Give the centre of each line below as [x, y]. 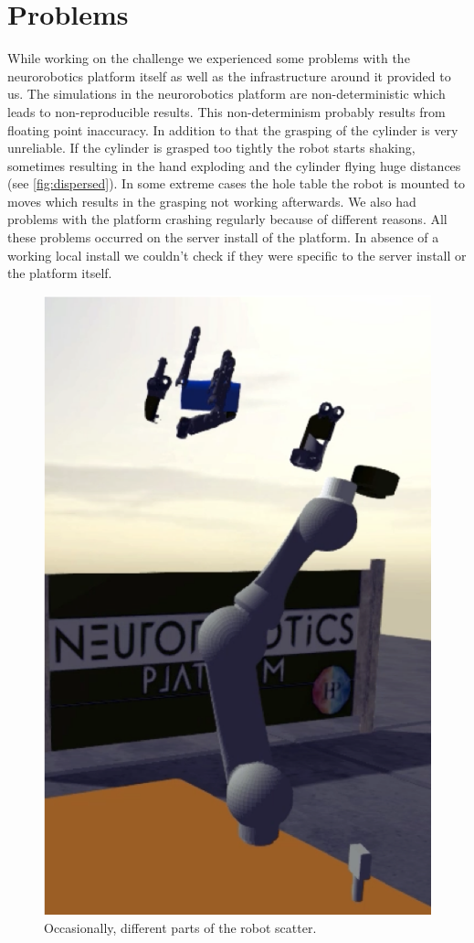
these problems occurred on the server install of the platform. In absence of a [223, 237]
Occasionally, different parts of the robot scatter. [180, 927]
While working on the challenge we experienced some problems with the [209, 58]
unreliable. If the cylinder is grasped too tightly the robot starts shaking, [211, 148]
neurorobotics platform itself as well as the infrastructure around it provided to [229, 75]
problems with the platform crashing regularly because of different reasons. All [227, 219]
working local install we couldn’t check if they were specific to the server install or [237, 255]
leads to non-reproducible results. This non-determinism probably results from [226, 111]
